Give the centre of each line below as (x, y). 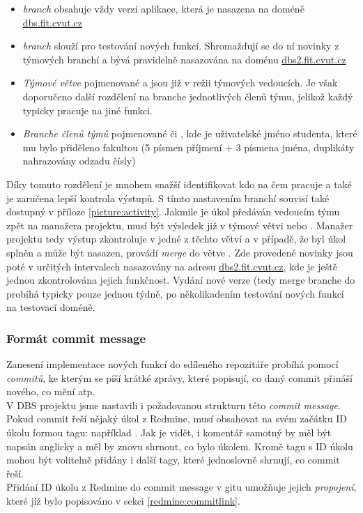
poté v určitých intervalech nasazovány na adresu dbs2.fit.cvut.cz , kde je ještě (172, 266)
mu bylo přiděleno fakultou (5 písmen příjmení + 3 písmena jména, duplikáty (188, 147)
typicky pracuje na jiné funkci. (87, 110)
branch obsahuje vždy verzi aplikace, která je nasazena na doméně (163, 8)
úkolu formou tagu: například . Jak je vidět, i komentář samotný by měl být (169, 432)
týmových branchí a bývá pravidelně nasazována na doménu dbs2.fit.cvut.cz (184, 59)
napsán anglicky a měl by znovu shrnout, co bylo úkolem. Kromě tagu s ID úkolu (180, 446)
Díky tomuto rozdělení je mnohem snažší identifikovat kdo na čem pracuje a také (179, 184)
